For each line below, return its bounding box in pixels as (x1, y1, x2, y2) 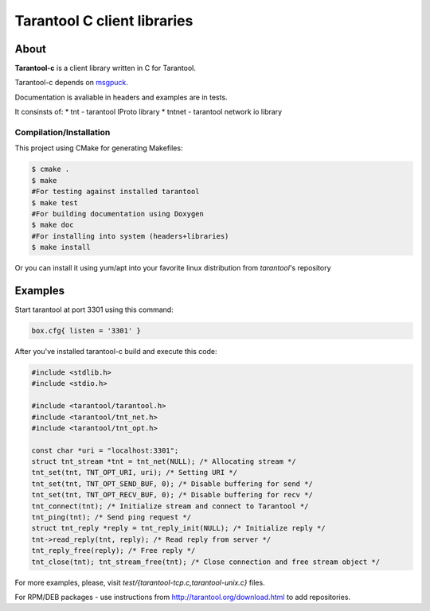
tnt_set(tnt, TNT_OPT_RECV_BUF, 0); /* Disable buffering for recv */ (31, 490, 314, 500)
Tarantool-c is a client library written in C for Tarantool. (14, 64, 197, 73)
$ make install (31, 243, 91, 252)
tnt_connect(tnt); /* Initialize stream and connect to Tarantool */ (31, 501, 309, 511)
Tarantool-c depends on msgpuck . (14, 78, 129, 88)
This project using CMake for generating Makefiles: (14, 143, 183, 153)
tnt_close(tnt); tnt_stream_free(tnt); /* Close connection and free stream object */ (31, 557, 381, 566)
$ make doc (31, 220, 74, 230)
